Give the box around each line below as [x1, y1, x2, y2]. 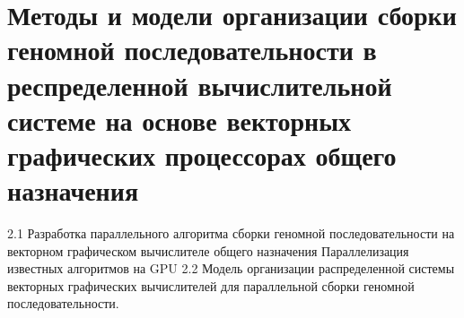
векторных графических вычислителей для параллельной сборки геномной [7, 276, 415, 295]
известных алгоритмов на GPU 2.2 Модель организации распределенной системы [7, 259, 455, 278]
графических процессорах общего [7, 136, 397, 173]
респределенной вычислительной [7, 66, 392, 103]
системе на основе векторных [7, 101, 352, 138]
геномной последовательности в [7, 31, 377, 68]
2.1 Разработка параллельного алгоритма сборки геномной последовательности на [7, 224, 455, 243]
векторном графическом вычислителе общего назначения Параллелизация [7, 241, 409, 260]
